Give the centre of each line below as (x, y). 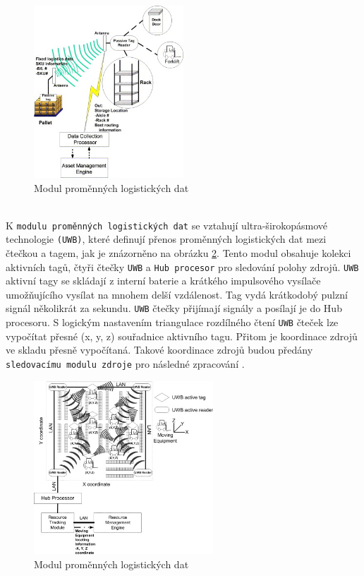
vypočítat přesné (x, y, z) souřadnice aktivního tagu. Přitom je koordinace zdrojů (182, 336)
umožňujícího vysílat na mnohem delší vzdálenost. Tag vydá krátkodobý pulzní (177, 294)
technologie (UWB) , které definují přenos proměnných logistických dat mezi (166, 239)
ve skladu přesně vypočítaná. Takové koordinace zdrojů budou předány (159, 350)
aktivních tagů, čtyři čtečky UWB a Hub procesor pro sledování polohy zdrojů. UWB (182, 266)
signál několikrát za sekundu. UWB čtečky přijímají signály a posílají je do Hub (174, 308)
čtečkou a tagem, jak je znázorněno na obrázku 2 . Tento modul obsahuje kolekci (178, 253)
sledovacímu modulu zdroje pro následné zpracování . (125, 363)
